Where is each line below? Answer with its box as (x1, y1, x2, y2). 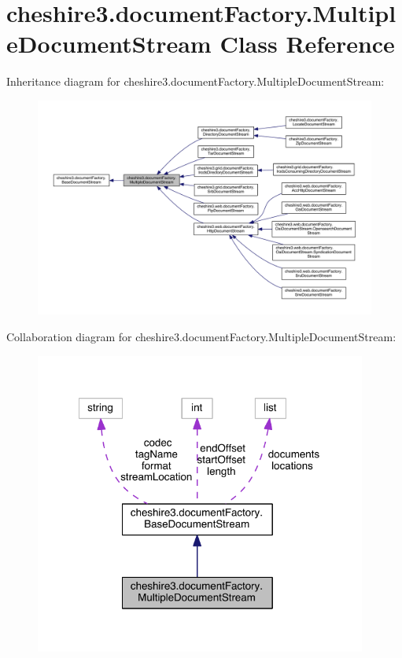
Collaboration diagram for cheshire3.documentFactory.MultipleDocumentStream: (6, 328, 396, 344)
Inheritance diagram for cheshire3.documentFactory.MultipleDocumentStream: (6, 73, 385, 90)
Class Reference (219, 28, 395, 60)
